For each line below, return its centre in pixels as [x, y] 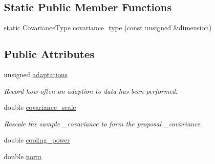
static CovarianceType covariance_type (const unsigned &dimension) [108, 28]
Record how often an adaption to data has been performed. [91, 91]
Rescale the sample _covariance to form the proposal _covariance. [103, 123]
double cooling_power [37, 140]
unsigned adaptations [36, 74]
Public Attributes [49, 54]
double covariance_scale [40, 107]
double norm [23, 156]
